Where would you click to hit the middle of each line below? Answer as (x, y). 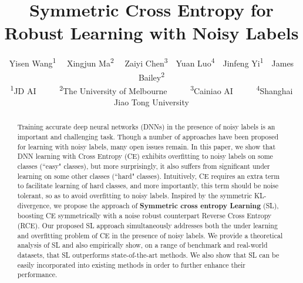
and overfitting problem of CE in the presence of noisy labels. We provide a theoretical (150, 235)
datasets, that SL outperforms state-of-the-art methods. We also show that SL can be (148, 254)
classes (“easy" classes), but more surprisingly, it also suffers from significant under (144, 166)
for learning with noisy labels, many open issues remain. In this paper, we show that (147, 146)
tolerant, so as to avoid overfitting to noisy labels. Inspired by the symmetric (134, 196)
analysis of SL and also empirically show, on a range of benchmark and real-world (142, 245)
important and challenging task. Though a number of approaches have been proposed (148, 137)
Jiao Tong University (151, 102)
